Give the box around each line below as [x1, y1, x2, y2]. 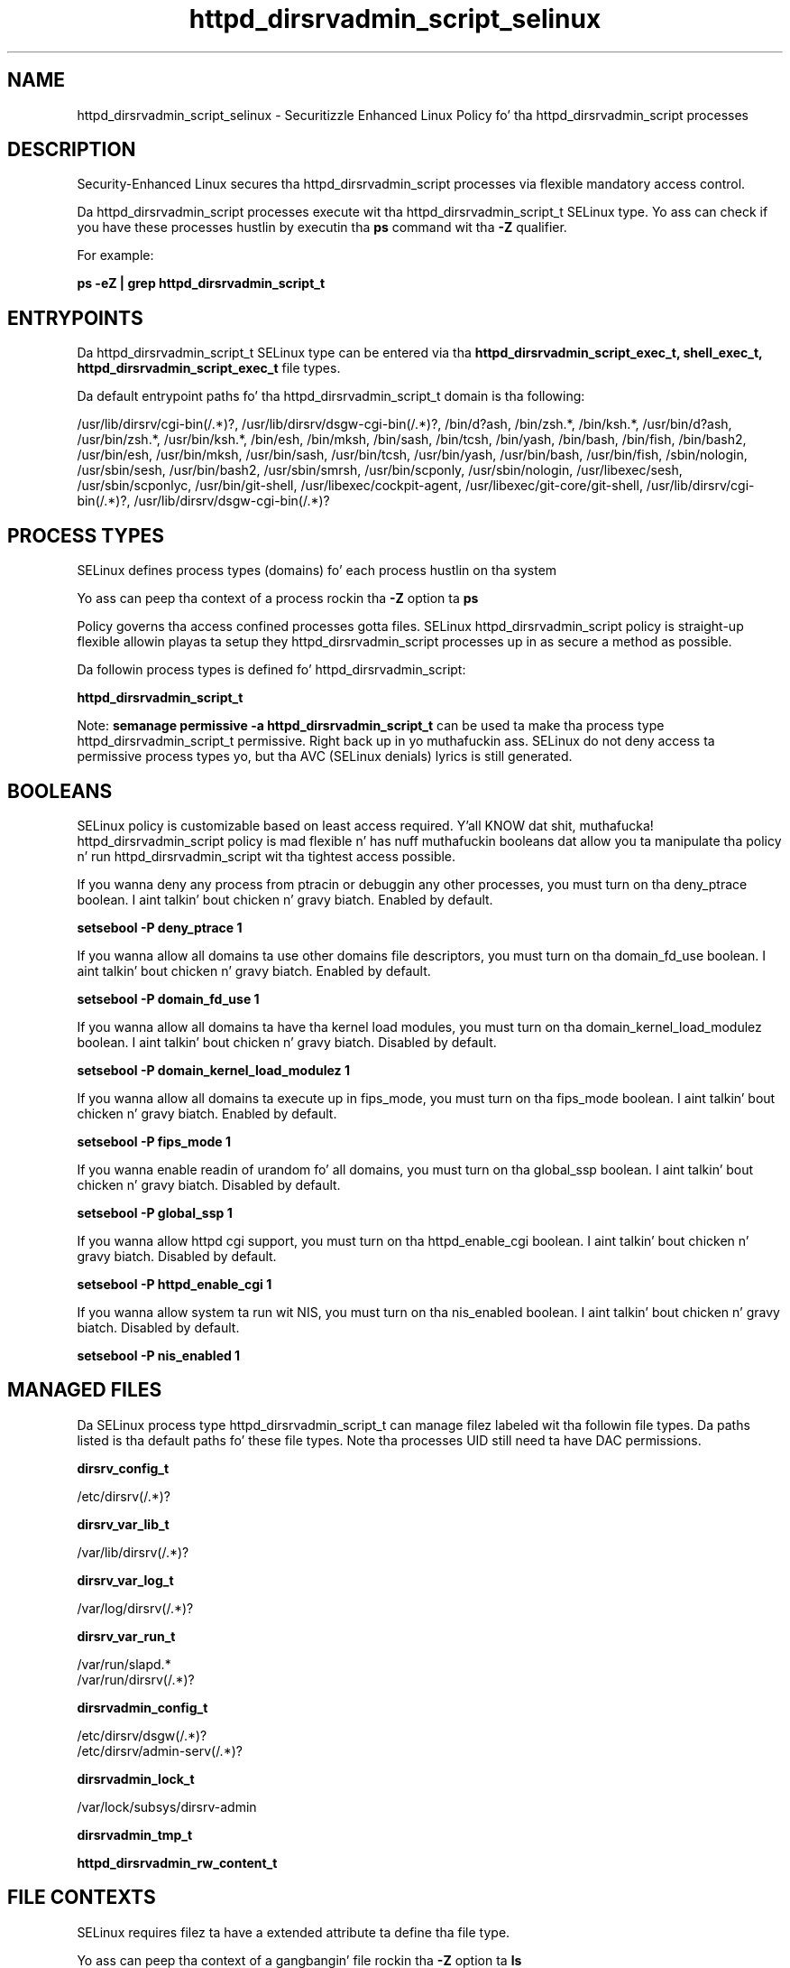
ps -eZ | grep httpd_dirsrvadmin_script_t [77, 275, 326, 292]
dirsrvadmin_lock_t [77, 1770, 195, 1787]
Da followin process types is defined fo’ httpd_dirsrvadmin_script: [77, 662, 466, 678]
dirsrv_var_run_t [77, 1628, 176, 1644]
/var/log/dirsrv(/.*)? [77, 1600, 194, 1616]
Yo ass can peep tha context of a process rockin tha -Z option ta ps [77, 590, 479, 607]
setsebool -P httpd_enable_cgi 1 [77, 1276, 272, 1292]
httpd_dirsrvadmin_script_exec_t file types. [77, 360, 341, 376]
